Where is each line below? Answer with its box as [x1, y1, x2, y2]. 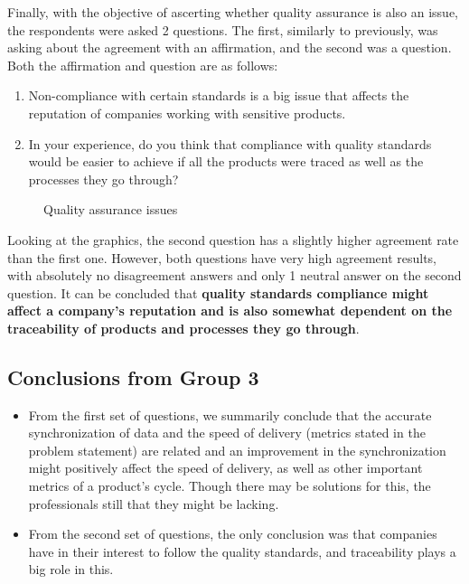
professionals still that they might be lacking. [28, 494, 279, 513]
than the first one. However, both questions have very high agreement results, [7, 248, 437, 267]
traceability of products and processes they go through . [7, 318, 360, 337]
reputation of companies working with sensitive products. [28, 103, 346, 122]
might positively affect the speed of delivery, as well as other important [28, 458, 423, 477]
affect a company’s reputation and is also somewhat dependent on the [7, 301, 453, 320]
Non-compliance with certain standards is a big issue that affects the [28, 86, 409, 105]
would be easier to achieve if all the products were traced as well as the [28, 152, 424, 171]
